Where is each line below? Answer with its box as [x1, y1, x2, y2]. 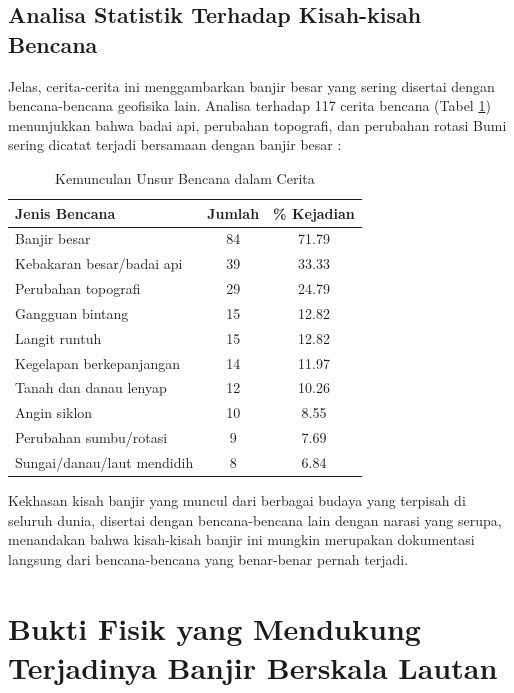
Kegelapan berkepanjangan [15, 352, 180, 373]
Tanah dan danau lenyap [15, 377, 167, 398]
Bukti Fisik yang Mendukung [8, 607, 421, 648]
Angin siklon [15, 402, 93, 423]
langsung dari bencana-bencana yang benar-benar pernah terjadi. [8, 548, 409, 569]
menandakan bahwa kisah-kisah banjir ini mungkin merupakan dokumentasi [8, 529, 475, 550]
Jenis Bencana [15, 202, 116, 223]
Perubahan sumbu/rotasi [15, 427, 168, 448]
